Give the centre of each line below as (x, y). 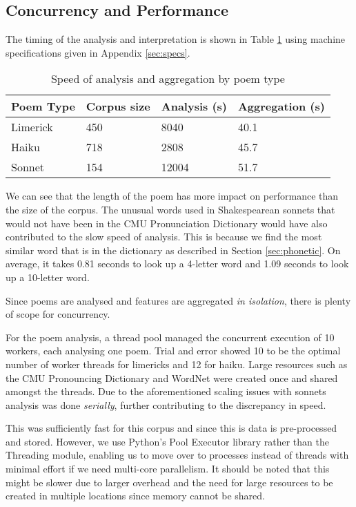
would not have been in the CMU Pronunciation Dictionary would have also (167, 223)
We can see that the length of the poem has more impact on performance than (172, 196)
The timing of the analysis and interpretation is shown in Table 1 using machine (176, 39)
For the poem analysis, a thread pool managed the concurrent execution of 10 (170, 337)
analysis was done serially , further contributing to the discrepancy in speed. (166, 404)
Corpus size (118, 106)
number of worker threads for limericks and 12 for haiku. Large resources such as (177, 364)
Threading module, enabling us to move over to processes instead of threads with (177, 455)
